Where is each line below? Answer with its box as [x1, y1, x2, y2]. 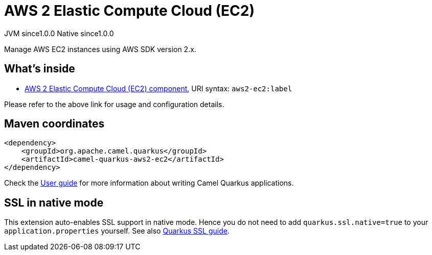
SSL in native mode [4, 196, 104, 209]
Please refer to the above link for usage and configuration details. [4, 99, 224, 109]
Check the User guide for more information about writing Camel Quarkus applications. [4, 178, 294, 188]
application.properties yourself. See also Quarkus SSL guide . [4, 226, 230, 236]
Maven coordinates [4, 117, 105, 131]
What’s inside [4, 62, 75, 75]
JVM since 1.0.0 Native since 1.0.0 [4, 29, 114, 38]
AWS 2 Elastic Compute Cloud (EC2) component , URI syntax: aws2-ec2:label [25, 84, 292, 93]
